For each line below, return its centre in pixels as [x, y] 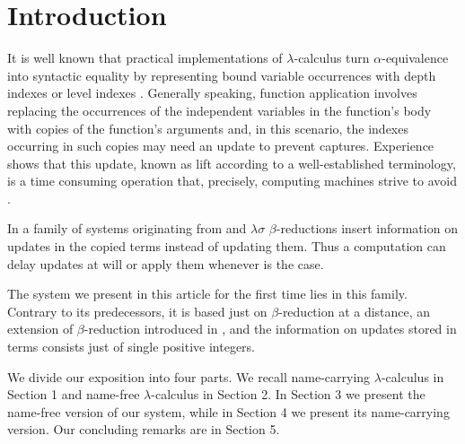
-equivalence [415, 58]
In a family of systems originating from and [127, 228]
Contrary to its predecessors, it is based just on [137, 311]
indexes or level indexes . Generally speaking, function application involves [212, 93]
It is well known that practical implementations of [145, 58]
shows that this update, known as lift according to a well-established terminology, [232, 163]
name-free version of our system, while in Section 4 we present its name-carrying [228, 411]
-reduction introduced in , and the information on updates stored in [270, 329]
